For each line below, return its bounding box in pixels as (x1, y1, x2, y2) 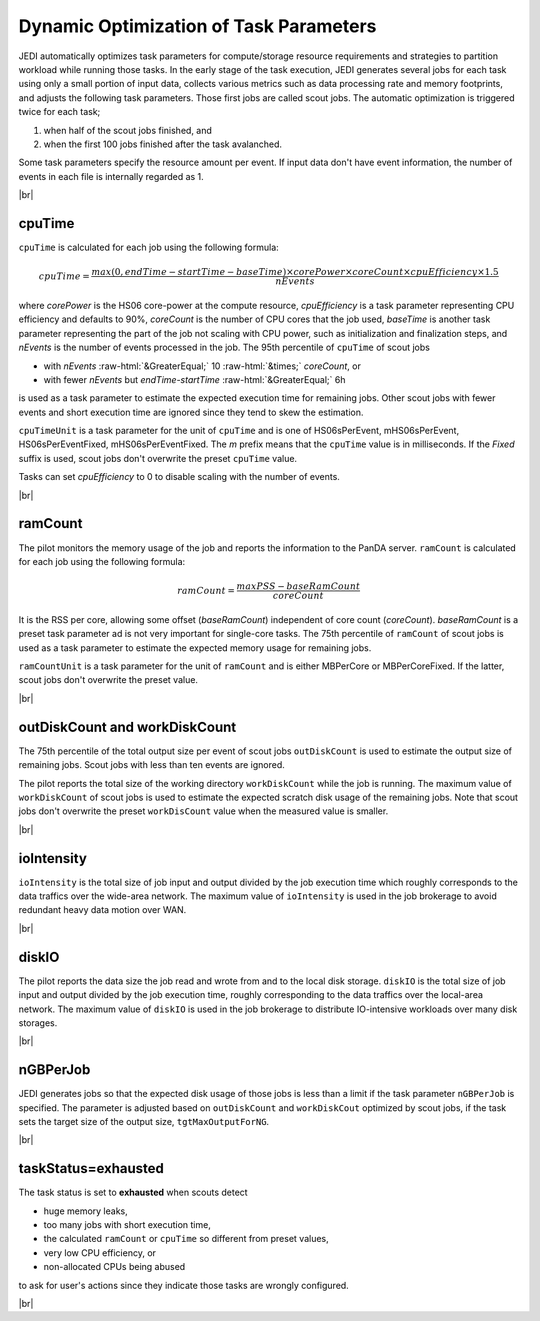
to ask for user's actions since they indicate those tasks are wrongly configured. (18, 1279, 349, 1291)
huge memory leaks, (43, 1205, 129, 1217)
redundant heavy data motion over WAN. (18, 904, 187, 916)
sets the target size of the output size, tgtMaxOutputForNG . (18, 1115, 270, 1127)
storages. (18, 1016, 58, 1029)
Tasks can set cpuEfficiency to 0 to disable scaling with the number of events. (18, 471, 340, 483)
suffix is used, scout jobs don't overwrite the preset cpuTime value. (18, 452, 298, 464)
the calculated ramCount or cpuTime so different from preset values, (43, 1233, 329, 1245)
